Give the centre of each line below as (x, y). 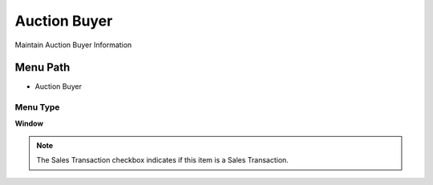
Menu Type (37, 107)
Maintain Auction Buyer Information (73, 45)
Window (29, 123)
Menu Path (42, 68)
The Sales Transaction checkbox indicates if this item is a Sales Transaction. (162, 160)
